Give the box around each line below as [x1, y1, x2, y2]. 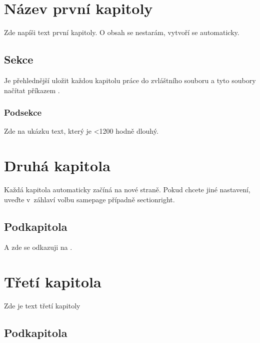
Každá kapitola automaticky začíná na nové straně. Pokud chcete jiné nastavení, [4, 184, 250, 195]
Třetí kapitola [4, 271, 101, 292]
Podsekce [4, 106, 42, 119]
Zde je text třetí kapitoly [4, 300, 80, 311]
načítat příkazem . [4, 85, 60, 95]
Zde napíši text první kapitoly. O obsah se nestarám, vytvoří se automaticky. [4, 27, 239, 38]
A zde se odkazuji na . [4, 242, 72, 252]
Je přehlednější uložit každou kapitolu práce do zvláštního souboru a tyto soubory [4, 75, 256, 85]
